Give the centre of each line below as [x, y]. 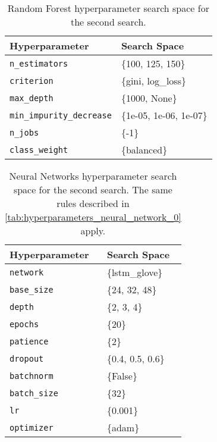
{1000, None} [149, 98]
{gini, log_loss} [153, 81]
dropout [27, 358]
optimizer [32, 427]
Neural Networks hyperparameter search [93, 176]
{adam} [123, 427]
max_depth [32, 98]
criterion [32, 81]
